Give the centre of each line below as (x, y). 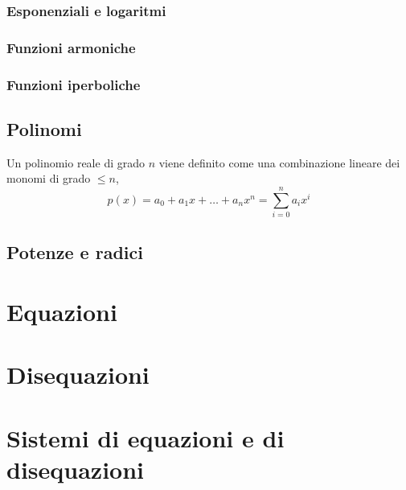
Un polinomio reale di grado (76, 162)
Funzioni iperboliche (74, 84)
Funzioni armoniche (71, 47)
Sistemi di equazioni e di (146, 437)
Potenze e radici (75, 252)
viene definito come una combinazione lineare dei (279, 162)
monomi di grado (49, 178)
